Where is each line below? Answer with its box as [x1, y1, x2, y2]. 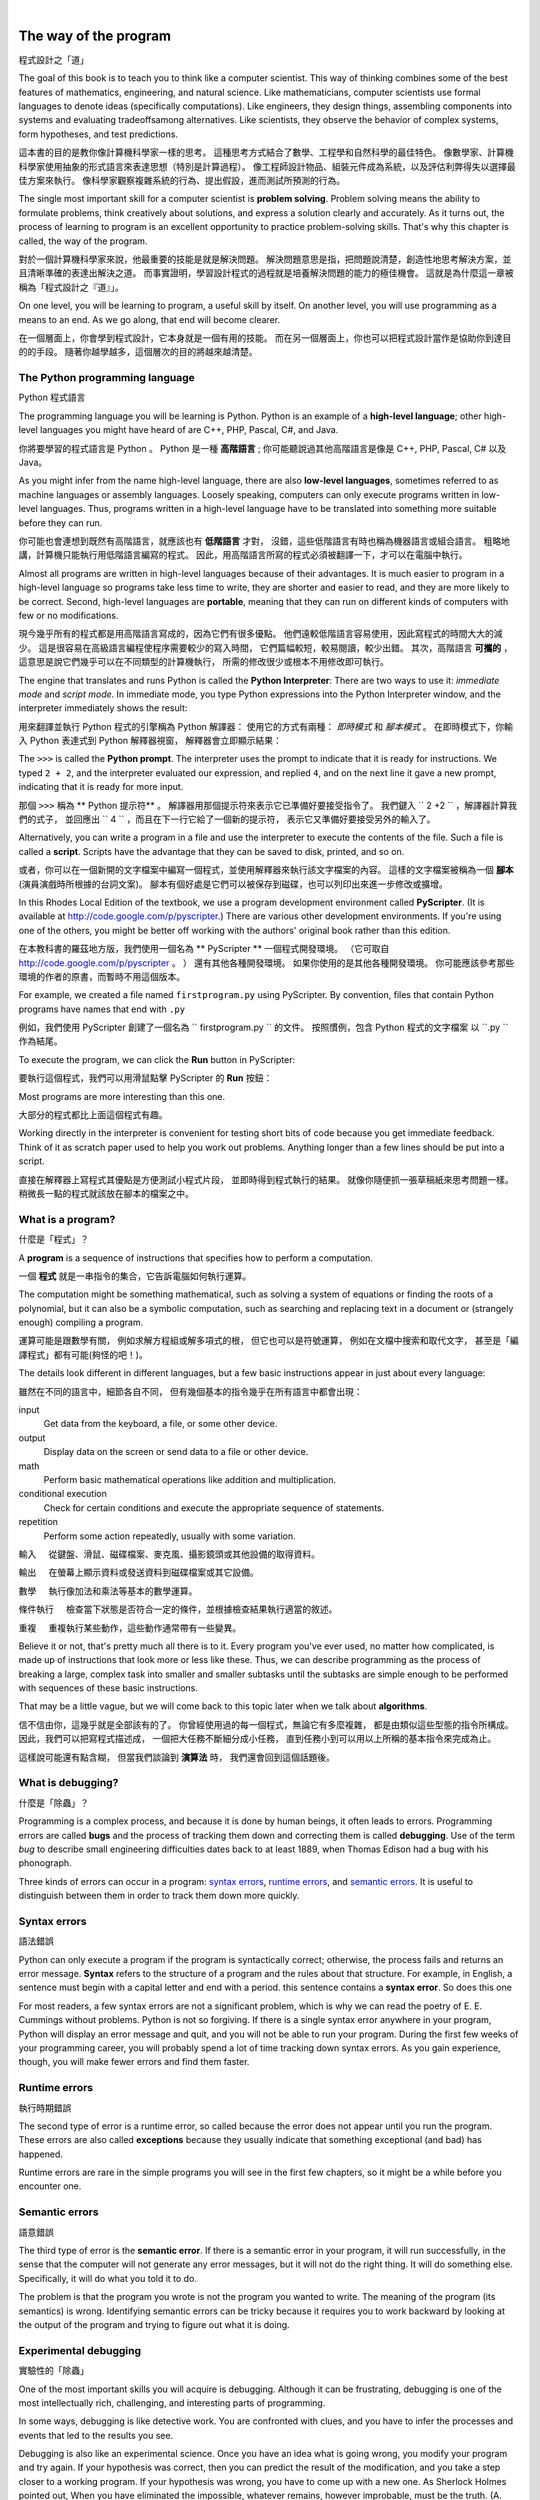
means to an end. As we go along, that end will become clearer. [18, 313, 280, 325]
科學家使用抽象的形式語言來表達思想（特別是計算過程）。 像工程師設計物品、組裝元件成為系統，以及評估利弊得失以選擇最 [18, 160, 516, 172]
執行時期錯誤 [18, 2101, 72, 2114]
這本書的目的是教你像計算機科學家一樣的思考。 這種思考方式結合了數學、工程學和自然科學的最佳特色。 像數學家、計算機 [18, 146, 514, 159]
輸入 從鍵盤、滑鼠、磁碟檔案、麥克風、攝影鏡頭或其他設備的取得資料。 [18, 1548, 320, 1560]
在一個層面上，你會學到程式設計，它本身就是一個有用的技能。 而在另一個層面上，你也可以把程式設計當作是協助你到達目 [18, 331, 512, 344]
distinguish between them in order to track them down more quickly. [18, 1890, 300, 1902]
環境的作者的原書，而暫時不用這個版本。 [18, 970, 185, 982]
